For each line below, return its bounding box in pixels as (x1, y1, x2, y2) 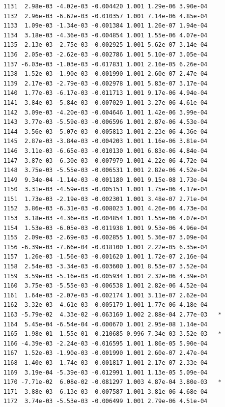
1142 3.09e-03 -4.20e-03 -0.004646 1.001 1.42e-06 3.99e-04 (3, 109, 208, 116)
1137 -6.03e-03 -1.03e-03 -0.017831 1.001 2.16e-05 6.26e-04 (3, 60, 208, 68)
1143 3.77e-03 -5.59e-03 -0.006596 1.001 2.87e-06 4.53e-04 (3, 118, 208, 126)
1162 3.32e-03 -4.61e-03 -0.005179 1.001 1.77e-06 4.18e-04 (3, 301, 208, 309)
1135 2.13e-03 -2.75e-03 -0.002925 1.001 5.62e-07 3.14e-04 (3, 41, 208, 49)
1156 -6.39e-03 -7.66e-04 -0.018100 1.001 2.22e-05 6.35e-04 (3, 243, 208, 251)
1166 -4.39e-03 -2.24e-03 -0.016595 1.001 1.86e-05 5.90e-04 (3, 340, 208, 347)
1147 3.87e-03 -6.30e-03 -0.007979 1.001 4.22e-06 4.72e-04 (3, 157, 208, 164)
